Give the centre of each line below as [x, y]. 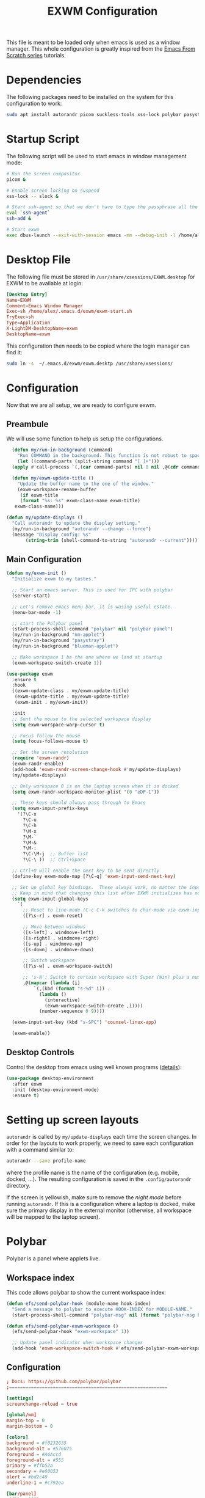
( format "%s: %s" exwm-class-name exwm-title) [80, 501]
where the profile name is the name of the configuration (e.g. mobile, [93, 1173]
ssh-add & [19, 219]
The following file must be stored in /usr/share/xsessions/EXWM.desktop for [101, 277]
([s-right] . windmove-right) [61, 938]
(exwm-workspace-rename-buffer [57, 489]
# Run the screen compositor [43, 174]
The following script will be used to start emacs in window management [97, 156]
